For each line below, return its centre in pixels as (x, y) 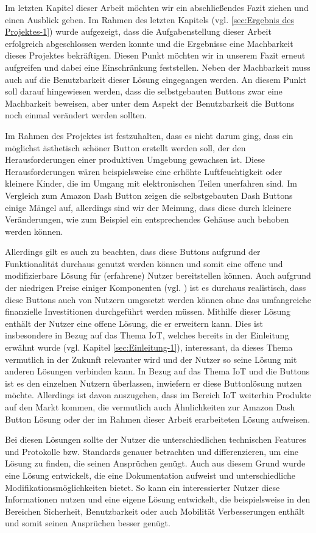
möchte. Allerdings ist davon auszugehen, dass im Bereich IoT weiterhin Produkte (158, 395)
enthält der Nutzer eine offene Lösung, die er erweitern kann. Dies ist (134, 323)
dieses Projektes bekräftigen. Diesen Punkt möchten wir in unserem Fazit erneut (155, 55)
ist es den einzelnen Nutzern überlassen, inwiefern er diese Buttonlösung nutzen (153, 383)
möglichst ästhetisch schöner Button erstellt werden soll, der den (125, 147)
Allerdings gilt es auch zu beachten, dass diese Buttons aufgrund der (133, 252)
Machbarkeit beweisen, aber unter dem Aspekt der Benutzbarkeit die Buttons (150, 103)
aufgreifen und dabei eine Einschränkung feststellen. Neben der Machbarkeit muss (158, 67)
